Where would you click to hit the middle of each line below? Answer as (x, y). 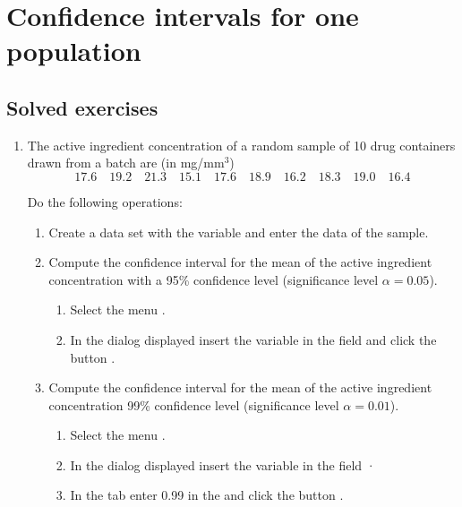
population (74, 51)
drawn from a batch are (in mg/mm (126, 163)
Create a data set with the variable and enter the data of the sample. (239, 232)
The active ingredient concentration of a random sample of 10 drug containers (241, 145)
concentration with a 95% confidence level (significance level (214, 279)
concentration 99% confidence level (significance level (194, 404)
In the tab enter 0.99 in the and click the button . (207, 495)
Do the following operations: (105, 201)
